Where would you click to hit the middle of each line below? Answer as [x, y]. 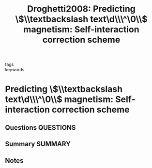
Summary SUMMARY [38, 144]
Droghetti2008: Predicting [81, 9]
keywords [15, 70]
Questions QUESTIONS [40, 128]
